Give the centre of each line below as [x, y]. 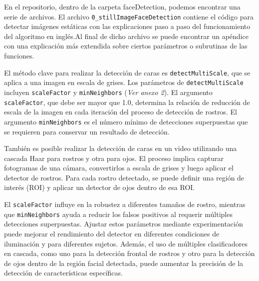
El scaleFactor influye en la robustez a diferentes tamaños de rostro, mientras [125, 204]
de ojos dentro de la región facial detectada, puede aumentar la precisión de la [124, 263]
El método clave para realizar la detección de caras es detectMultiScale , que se [127, 72]
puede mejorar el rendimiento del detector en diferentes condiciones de [112, 233]
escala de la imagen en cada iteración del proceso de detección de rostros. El [121, 112]
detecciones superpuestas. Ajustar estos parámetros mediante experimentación [124, 224]
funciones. [19, 56]
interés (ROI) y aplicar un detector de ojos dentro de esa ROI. [100, 187]
